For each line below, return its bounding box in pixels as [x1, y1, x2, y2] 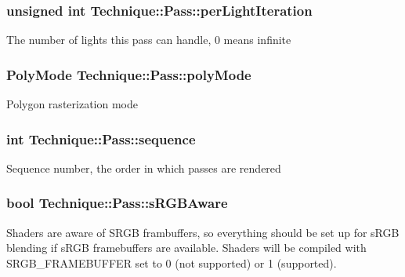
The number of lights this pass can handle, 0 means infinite [6, 31, 291, 48]
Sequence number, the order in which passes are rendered [6, 159, 281, 176]
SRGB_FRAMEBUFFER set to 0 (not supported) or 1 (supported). [6, 254, 337, 271]
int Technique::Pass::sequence [6, 129, 196, 148]
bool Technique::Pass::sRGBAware [6, 193, 228, 213]
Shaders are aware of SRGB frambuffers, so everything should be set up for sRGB [6, 224, 400, 240]
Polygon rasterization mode [6, 96, 138, 112]
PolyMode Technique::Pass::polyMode [6, 64, 251, 84]
